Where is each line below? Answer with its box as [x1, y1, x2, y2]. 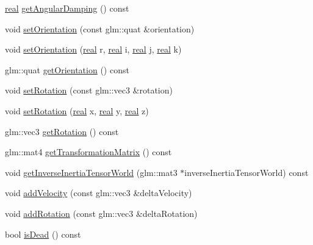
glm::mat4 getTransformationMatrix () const [5, 145, 172, 158]
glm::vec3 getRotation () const [5, 125, 119, 137]
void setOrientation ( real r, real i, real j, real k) [5, 43, 182, 56]
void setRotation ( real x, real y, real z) [5, 104, 149, 117]
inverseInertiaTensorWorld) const [184, 166, 309, 178]
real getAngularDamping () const [5, 2, 129, 14]
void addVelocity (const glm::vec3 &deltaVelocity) [5, 186, 192, 199]
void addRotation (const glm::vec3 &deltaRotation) [5, 207, 198, 219]
